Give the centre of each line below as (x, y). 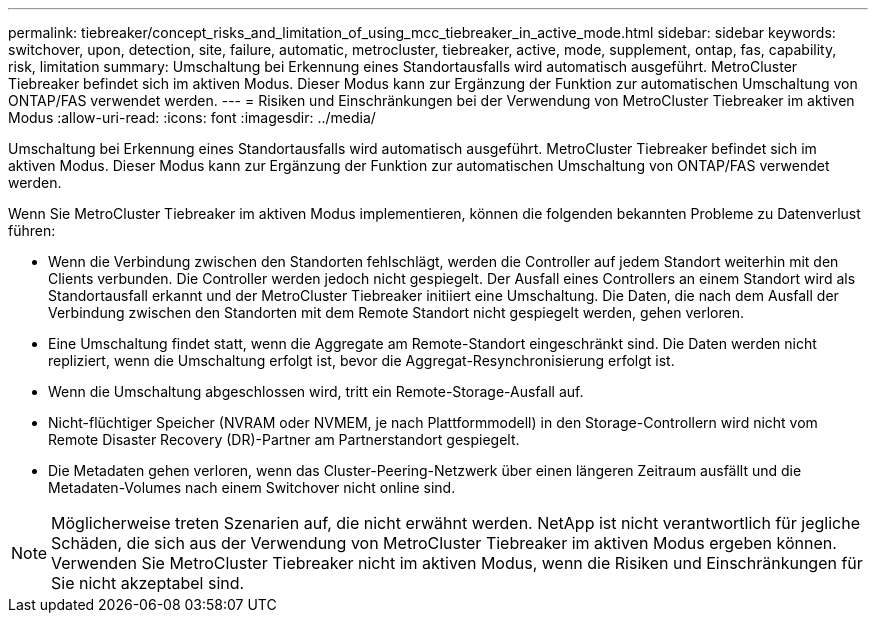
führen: (32, 230)
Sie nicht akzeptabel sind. (148, 583)
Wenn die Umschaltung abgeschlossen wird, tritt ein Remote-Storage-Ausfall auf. (316, 391)
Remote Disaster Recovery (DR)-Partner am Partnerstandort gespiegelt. (284, 439)
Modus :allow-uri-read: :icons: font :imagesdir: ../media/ (192, 117)
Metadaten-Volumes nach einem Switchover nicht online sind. (252, 487)
